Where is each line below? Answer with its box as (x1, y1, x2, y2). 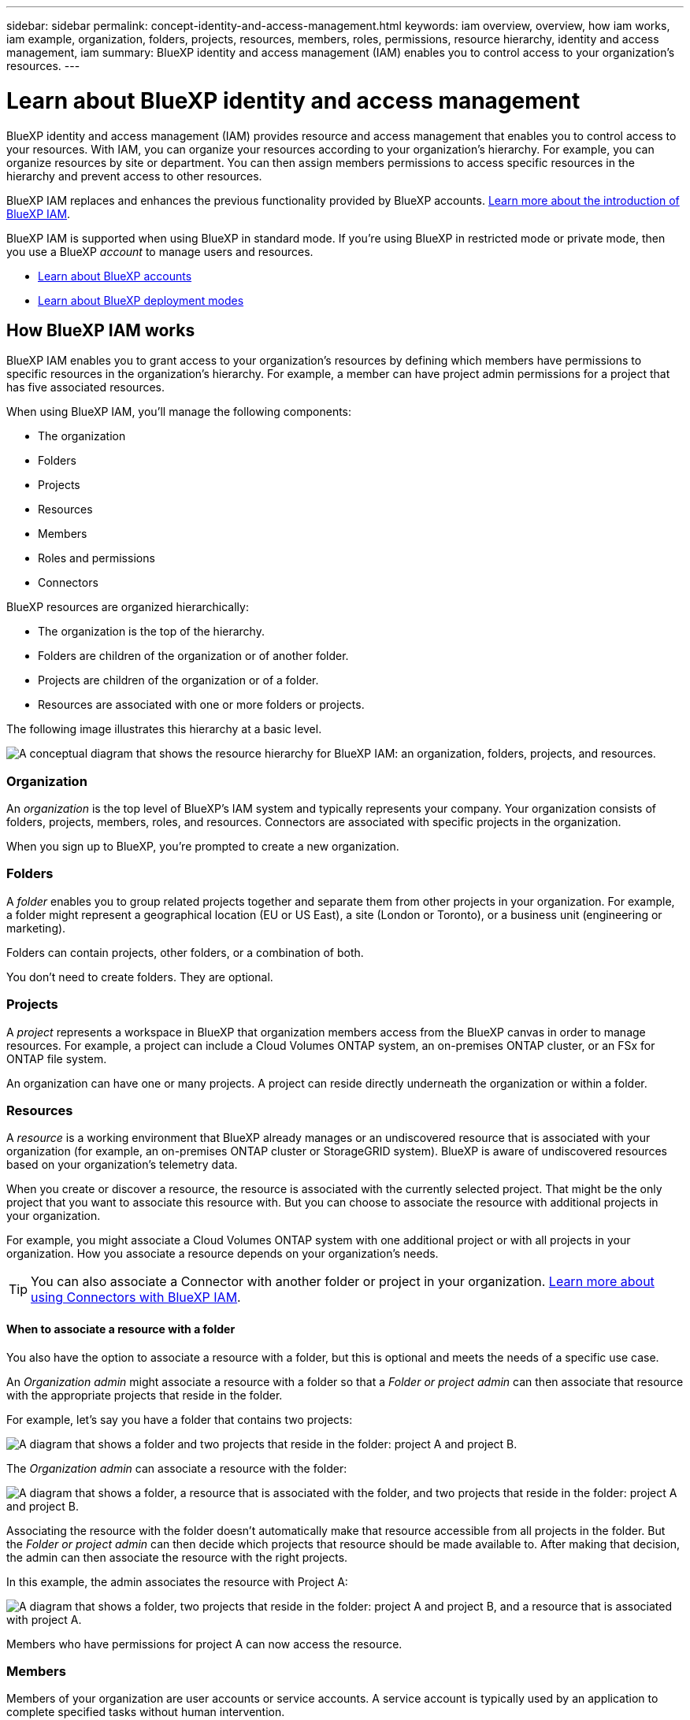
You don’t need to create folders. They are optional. (6, 969, 273, 984)
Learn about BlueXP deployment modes (38, 293, 244, 307)
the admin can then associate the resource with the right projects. (6, 1550, 348, 1564)
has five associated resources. (6, 380, 165, 395)
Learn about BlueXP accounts (38, 269, 192, 283)
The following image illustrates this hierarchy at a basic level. (6, 722, 322, 736)
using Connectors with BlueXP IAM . (31, 1289, 241, 1306)
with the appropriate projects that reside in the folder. (6, 1388, 283, 1402)
